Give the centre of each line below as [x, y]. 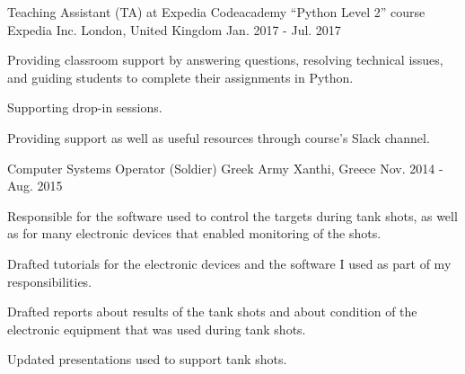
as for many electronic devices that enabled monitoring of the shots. [194, 233]
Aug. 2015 [35, 186]
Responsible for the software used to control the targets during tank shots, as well [232, 215]
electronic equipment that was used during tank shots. [157, 329]
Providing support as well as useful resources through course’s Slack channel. [219, 137]
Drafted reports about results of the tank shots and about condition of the [212, 312]
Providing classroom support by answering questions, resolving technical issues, [225, 60]
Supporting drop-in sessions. [85, 107]
